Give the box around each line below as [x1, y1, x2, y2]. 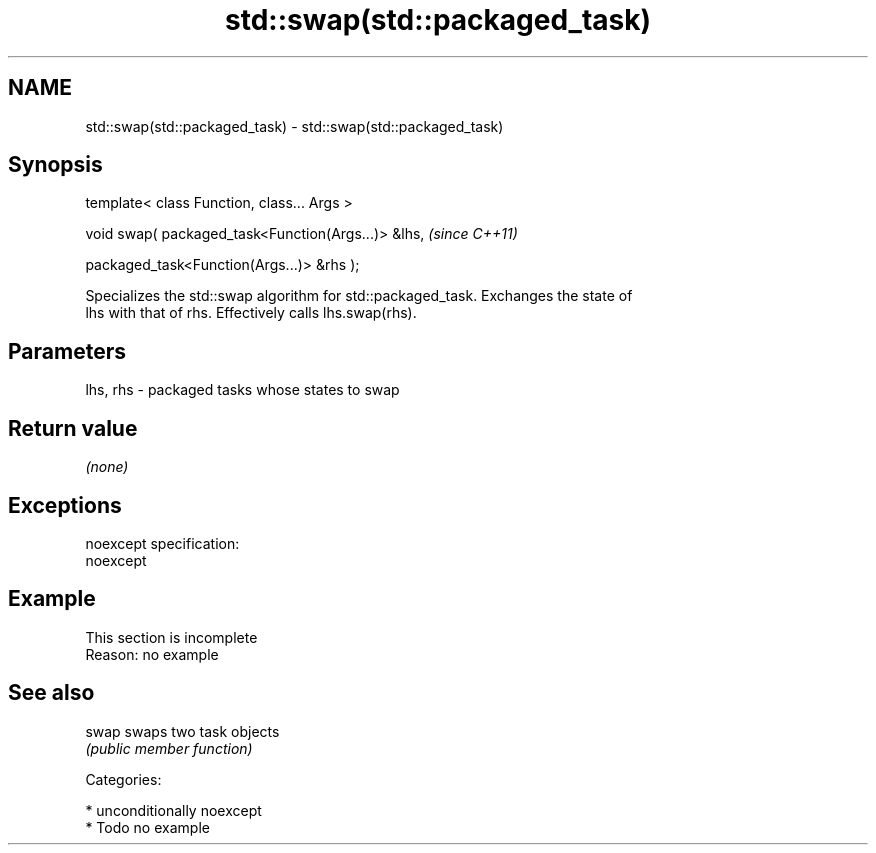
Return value [8, 415, 138, 441]
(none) [85, 458, 129, 476]
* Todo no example [85, 818, 210, 836]
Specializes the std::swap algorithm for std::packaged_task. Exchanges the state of [85, 287, 633, 305]
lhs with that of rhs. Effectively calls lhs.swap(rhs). [85, 304, 417, 322]
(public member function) [85, 739, 253, 757]
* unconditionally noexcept [85, 801, 262, 819]
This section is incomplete [85, 628, 258, 646]
